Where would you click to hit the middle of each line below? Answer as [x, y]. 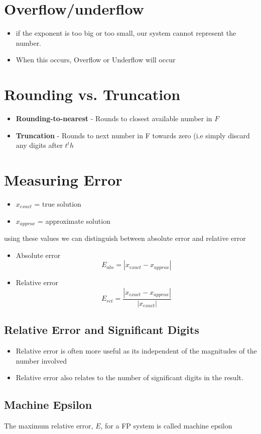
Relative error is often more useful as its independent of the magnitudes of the [136, 351]
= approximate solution [74, 221]
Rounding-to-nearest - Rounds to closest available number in [114, 118]
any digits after [39, 145]
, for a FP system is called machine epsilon [166, 425]
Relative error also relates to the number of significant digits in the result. [129, 377]
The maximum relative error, [49, 425]
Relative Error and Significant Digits [102, 330]
